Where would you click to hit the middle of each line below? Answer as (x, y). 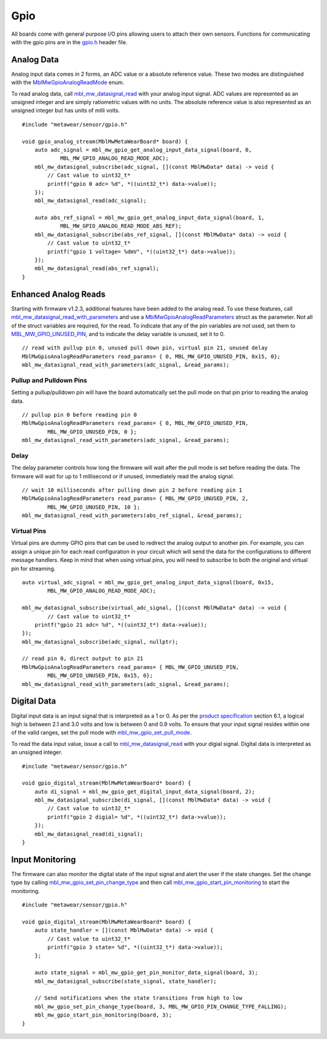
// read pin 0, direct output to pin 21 (83, 659)
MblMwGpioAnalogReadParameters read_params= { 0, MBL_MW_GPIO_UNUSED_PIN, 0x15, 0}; (151, 356)
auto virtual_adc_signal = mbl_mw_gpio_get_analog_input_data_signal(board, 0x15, (148, 582)
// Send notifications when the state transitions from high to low (138, 998)
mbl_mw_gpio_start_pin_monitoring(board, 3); (103, 1015)
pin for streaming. (33, 569)
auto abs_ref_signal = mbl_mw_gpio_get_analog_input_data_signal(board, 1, (149, 218)
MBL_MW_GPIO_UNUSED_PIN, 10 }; (94, 507)
